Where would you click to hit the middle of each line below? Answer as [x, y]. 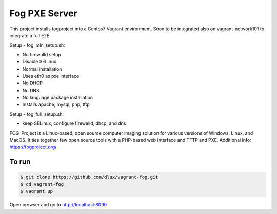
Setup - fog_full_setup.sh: [37, 114]
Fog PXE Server [43, 13]
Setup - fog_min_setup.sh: [37, 45]
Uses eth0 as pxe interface [51, 76]
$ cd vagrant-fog [42, 184]
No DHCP [33, 83]
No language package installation [58, 98]
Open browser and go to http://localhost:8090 [58, 205]
